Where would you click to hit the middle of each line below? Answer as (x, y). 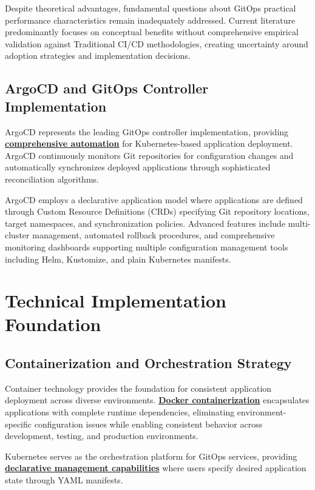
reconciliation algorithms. (52, 179)
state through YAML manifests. (64, 480)
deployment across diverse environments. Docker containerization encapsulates (157, 400)
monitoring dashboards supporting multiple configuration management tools (147, 247)
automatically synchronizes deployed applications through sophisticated (138, 167)
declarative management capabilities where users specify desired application (156, 468)
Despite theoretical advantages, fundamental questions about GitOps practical (151, 8)
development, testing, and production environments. (102, 436)
